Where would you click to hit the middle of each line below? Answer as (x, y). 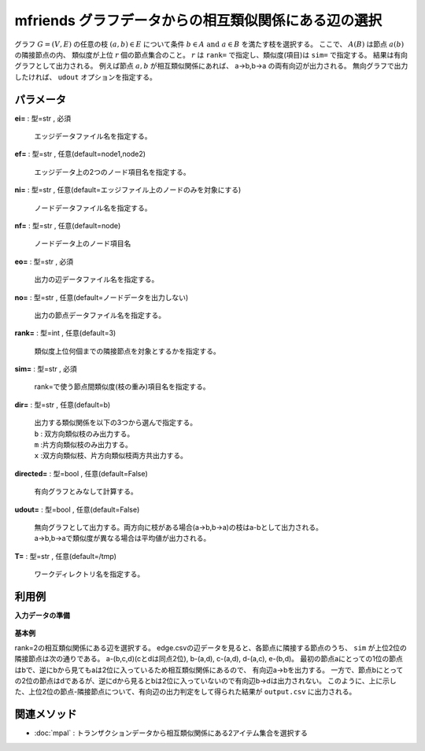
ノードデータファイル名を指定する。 (93, 208)
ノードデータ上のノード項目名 (83, 243)
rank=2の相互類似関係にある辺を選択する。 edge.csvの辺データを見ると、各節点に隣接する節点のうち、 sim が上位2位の (211, 647)
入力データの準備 (42, 616)
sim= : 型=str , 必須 (46, 369)
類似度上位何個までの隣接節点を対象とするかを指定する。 (127, 351)
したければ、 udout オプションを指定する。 (86, 77)
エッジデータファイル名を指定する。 (93, 136)
